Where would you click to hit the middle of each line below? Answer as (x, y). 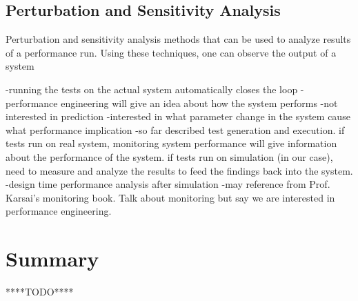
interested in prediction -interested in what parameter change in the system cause (178, 116)
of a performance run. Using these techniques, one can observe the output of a (171, 52)
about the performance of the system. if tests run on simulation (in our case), (169, 156)
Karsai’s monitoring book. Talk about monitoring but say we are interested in (170, 197)
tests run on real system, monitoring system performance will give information (171, 143)
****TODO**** (40, 292)
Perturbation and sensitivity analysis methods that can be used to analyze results (178, 39)
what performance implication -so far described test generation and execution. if (175, 129)
